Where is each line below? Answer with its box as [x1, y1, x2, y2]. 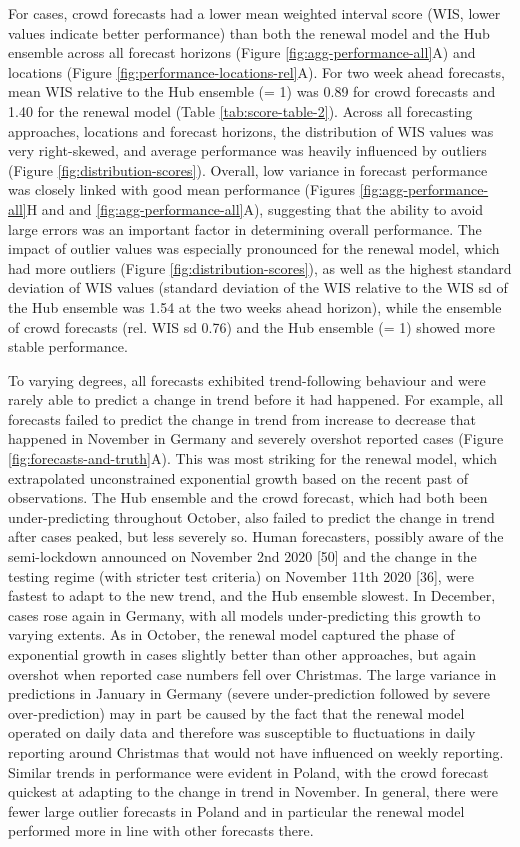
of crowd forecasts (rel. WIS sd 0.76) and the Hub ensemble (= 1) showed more [8, 316, 495, 337]
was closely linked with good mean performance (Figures [8, 179, 356, 200]
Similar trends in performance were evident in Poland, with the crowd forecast [8, 761, 489, 782]
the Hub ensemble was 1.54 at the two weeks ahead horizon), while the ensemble [8, 296, 502, 317]
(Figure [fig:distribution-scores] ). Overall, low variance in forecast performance [8, 159, 488, 180]
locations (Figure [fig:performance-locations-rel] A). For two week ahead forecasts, [8, 61, 505, 82]
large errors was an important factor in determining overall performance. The [8, 218, 482, 239]
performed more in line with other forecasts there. [8, 820, 314, 841]
